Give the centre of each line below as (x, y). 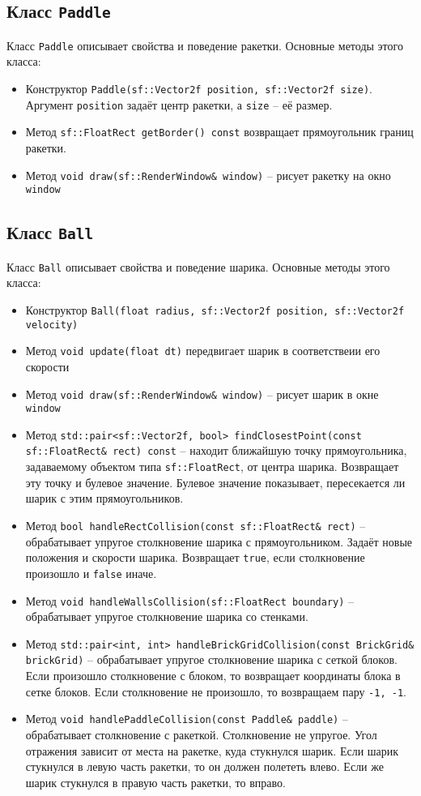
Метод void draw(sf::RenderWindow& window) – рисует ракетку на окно (208, 175)
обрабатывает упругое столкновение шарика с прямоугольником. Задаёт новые (219, 541)
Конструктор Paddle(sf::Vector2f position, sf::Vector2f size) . (199, 89)
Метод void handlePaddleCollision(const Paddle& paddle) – (187, 719)
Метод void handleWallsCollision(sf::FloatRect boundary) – (190, 600)
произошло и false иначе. (91, 573)
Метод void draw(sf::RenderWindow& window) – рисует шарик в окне (202, 394)
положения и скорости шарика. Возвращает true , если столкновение (195, 557)
